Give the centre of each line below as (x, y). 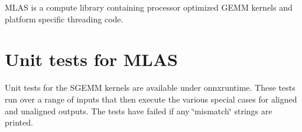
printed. (19, 122)
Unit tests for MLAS (91, 59)
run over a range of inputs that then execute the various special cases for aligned (151, 99)
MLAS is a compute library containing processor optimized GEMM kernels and (149, 7)
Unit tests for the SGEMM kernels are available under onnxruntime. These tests (150, 88)
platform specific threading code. (64, 19)
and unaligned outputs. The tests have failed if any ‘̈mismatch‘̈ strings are (139, 110)
